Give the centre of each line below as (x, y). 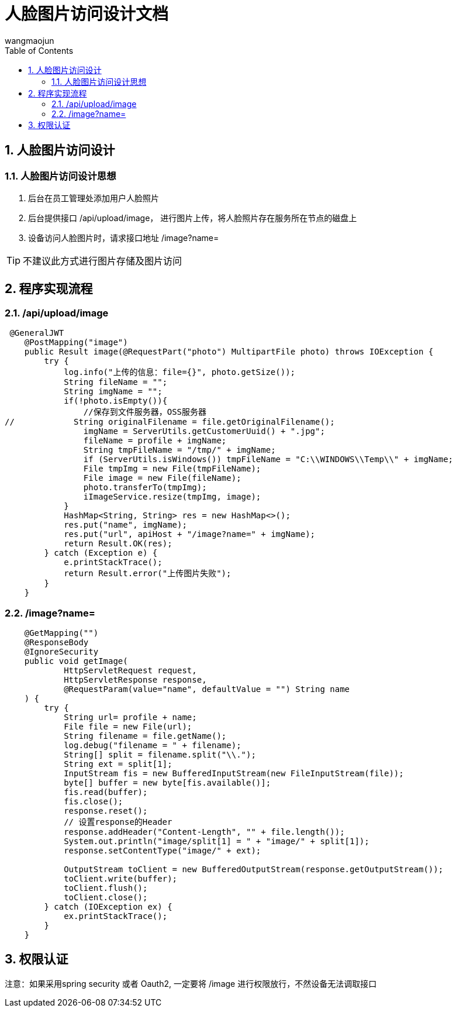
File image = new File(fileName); (162, 478)
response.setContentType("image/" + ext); (163, 850)
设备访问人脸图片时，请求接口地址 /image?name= (124, 237)
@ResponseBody (56, 642)
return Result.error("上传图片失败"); (148, 574)
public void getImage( (76, 661)
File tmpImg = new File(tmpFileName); (172, 469)
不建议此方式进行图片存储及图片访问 (103, 261)
